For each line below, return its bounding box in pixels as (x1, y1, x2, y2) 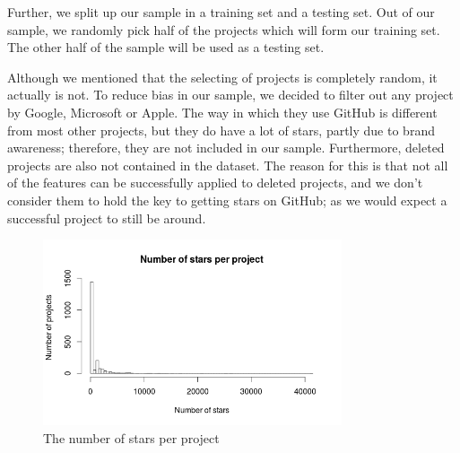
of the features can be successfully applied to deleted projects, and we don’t (7, 173, 423, 192)
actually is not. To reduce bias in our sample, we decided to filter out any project (7, 85, 454, 104)
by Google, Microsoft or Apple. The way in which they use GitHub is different (7, 102, 438, 121)
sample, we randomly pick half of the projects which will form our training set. (7, 20, 440, 39)
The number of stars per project (43, 428, 220, 447)
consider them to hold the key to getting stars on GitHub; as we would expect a (7, 190, 447, 209)
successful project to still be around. (7, 208, 206, 227)
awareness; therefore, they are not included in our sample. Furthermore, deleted (7, 138, 445, 157)
